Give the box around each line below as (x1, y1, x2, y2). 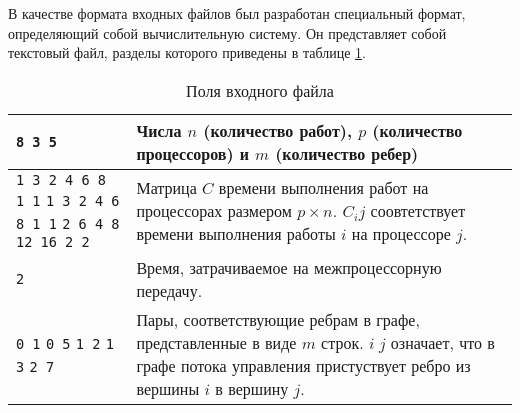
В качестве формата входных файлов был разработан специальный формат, (8, 3, 466, 23)
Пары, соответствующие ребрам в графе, (136, 307, 420, 331)
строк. (321, 330, 364, 354)
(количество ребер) (275, 141, 419, 165)
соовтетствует (370, 199, 466, 223)
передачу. (136, 278, 203, 302)
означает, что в (390, 330, 495, 354)
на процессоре (351, 222, 451, 246)
